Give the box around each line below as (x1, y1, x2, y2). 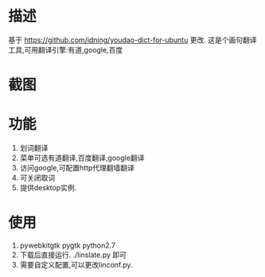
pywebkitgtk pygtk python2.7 (19, 240, 116, 250)
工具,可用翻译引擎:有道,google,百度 (8, 45, 123, 54)
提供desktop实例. (19, 183, 77, 193)
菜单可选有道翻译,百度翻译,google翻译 (19, 153, 145, 163)
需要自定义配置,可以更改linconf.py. (19, 260, 133, 269)
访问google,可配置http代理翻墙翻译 (19, 163, 135, 173)
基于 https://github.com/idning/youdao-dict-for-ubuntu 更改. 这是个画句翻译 (8, 35, 257, 45)
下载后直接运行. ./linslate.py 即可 (19, 250, 127, 259)
